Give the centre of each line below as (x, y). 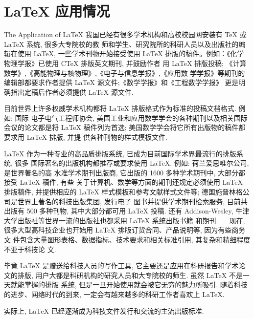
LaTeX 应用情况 (57, 11)
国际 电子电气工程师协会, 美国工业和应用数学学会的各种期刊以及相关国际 (131, 117)
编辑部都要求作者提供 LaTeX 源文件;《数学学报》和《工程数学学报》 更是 (121, 82)
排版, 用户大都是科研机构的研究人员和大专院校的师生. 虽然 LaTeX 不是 (130, 275)
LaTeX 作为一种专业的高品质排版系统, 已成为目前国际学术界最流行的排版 (120, 153)
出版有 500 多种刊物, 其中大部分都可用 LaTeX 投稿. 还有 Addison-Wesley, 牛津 (127, 211)
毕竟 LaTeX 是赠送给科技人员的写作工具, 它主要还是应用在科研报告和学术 (121, 266)
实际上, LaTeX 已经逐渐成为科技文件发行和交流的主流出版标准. (104, 310)
